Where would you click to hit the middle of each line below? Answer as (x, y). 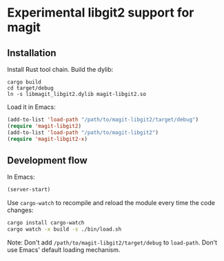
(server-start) (29, 190)
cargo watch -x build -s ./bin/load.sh (64, 229)
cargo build (24, 82)
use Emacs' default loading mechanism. (64, 249)
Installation (32, 53)
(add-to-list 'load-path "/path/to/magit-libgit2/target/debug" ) (103, 119)
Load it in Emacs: (32, 107)
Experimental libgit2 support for (101, 13)
